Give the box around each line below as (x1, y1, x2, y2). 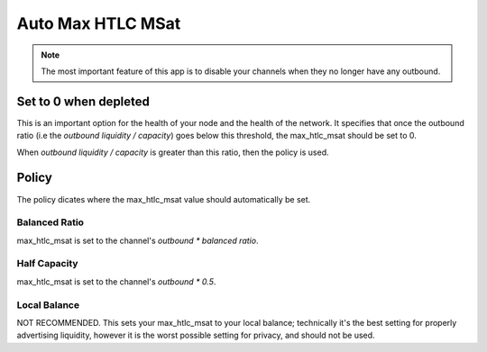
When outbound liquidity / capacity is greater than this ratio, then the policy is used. (16, 147, 329, 158)
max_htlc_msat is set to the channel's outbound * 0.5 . (16, 275, 216, 287)
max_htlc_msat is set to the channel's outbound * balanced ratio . (16, 235, 259, 246)
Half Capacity (16, 257, 78, 270)
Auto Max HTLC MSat (16, 14, 181, 33)
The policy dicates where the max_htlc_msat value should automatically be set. (16, 194, 311, 204)
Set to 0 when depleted (16, 94, 151, 109)
